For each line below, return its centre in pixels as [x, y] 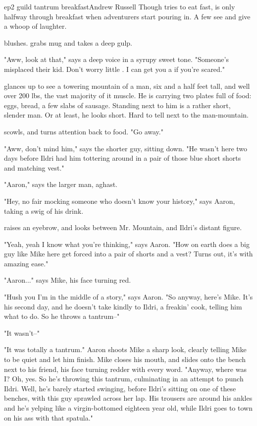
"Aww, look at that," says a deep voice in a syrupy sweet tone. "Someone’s [116, 59]
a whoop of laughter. [35, 26]
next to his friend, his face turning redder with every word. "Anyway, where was [125, 369]
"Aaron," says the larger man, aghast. [61, 184]
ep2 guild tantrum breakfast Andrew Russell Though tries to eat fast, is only [120, 6]
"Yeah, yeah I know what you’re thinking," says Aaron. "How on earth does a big [127, 244]
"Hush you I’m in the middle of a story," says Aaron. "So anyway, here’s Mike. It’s [128, 297]
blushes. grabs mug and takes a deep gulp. [68, 42]
